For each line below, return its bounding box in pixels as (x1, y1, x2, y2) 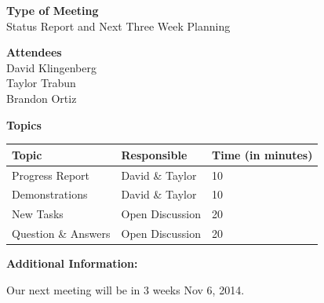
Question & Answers (12, 225, 111, 242)
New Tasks (12, 206, 64, 222)
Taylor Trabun (6, 75, 76, 91)
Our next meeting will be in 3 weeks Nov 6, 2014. (6, 281, 245, 298)
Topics (6, 116, 42, 133)
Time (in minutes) (212, 146, 313, 162)
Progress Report (12, 166, 90, 183)
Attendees (6, 44, 62, 60)
